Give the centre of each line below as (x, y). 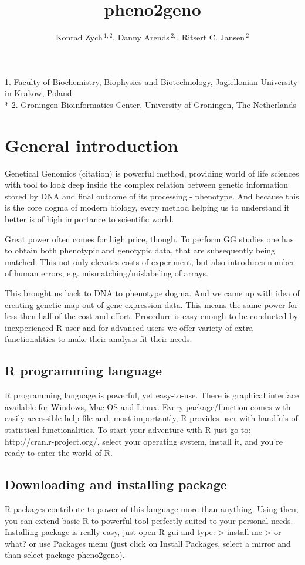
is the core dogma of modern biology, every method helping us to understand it (147, 207)
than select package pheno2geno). (65, 555)
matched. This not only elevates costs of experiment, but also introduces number (150, 261)
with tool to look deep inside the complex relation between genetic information (147, 185)
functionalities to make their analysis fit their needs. (99, 339)
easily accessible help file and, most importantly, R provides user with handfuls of (151, 418)
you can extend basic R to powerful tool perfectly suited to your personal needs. (149, 520)
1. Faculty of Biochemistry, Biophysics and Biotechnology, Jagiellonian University (151, 81)
